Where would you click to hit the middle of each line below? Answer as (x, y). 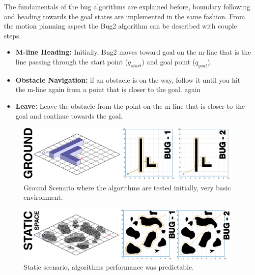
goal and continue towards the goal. (69, 115)
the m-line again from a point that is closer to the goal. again (108, 89)
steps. (13, 35)
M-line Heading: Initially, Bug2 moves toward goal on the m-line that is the (133, 52)
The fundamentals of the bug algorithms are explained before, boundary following (127, 6)
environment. (43, 197)
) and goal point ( (169, 61)
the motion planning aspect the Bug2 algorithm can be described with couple (121, 26)
